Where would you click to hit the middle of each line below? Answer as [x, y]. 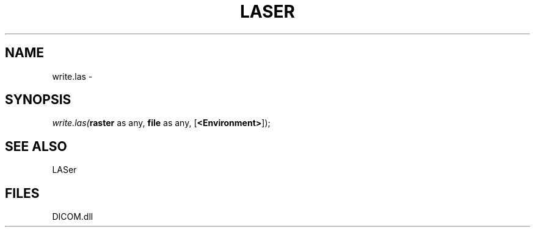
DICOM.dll [73, 217]
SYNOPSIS [38, 100]
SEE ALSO [36, 146]
